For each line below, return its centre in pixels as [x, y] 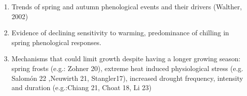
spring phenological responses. [56, 42]
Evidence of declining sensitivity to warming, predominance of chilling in [120, 33]
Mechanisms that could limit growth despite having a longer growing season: [126, 59]
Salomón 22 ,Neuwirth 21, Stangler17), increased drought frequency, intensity [127, 78]
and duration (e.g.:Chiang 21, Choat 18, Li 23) [82, 87]
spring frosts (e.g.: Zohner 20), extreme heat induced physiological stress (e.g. [127, 68]
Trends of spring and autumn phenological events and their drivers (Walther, [127, 6]
